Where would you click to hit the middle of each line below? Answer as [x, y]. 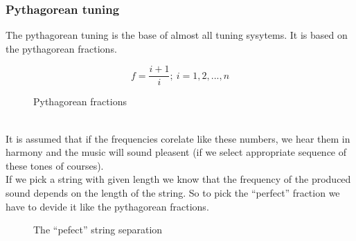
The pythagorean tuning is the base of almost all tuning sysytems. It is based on [177, 35]
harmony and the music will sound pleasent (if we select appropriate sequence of [176, 152]
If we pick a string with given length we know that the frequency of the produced [178, 179]
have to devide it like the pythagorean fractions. [107, 206]
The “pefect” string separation [98, 230]
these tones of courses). [55, 165]
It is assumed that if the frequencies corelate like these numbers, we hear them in [178, 138]
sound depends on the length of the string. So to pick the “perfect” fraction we [173, 193]
